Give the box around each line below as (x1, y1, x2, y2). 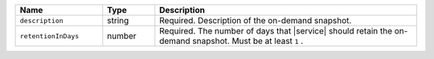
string (107, 15, 129, 26)
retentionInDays (19, 32, 80, 40)
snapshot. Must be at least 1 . (192, 36, 304, 46)
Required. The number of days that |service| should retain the (159, 26, 393, 36)
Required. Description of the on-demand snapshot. (159, 15, 352, 26)
